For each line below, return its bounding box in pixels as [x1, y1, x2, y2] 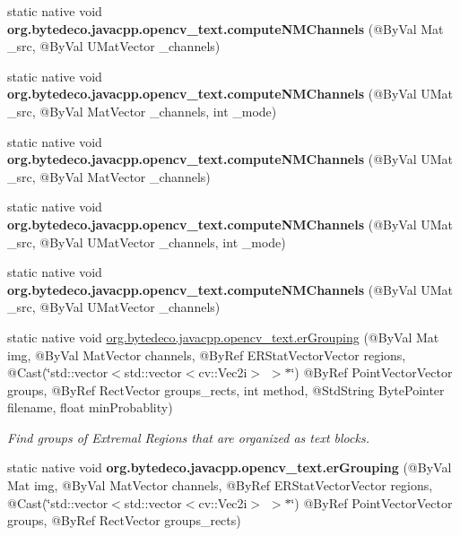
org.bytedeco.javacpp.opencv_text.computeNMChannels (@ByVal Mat [7, 19, 444, 38]
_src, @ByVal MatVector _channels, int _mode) [7, 101, 277, 120]
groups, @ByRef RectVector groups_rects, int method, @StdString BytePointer [7, 380, 445, 399]
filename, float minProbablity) [7, 398, 173, 417]
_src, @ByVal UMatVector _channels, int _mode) [7, 232, 286, 251]
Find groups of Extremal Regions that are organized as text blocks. [7, 428, 369, 446]
